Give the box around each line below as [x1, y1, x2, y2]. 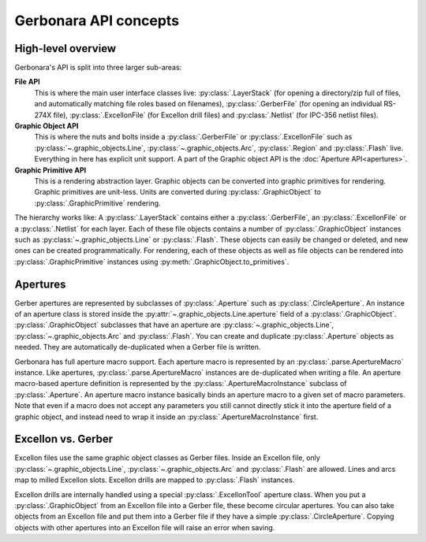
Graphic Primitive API [14, 165, 87, 175]
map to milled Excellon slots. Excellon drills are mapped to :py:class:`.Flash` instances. [14, 475, 295, 484]
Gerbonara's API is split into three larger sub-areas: [14, 63, 182, 72]
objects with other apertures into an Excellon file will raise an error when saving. [14, 522, 275, 532]
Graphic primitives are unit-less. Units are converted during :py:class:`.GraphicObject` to [34, 187, 321, 197]
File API [14, 77, 40, 87]
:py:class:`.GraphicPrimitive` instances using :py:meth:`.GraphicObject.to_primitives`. [14, 257, 290, 266]
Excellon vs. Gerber [14, 432, 114, 446]
